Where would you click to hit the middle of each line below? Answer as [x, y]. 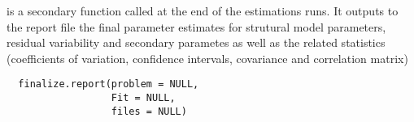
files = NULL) [149, 111]
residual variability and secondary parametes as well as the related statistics [196, 42]
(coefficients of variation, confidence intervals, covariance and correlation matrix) [207, 58]
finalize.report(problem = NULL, [109, 84]
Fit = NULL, [143, 98]
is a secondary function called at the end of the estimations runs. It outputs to [203, 11]
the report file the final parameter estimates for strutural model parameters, [196, 26]
